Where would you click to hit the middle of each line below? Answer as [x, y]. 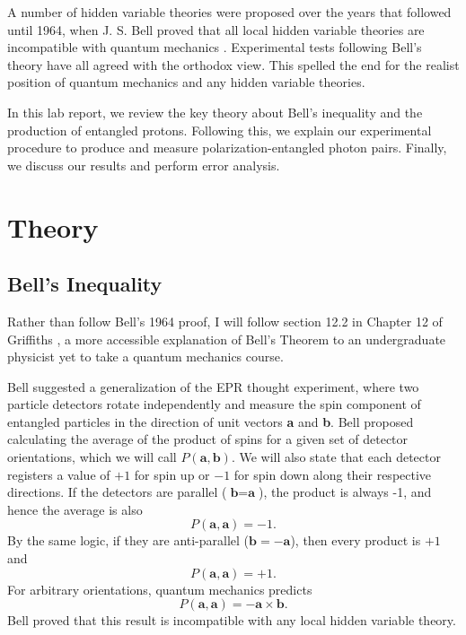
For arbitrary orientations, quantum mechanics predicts [160, 589]
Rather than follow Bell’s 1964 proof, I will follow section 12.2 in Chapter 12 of [225, 321]
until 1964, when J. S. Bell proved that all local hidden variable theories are [216, 29]
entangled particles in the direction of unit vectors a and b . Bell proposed [211, 421]
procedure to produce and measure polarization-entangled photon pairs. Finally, [227, 148]
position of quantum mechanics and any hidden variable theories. [186, 82]
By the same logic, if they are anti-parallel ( [128, 540]
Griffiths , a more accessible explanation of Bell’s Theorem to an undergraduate [227, 339]
